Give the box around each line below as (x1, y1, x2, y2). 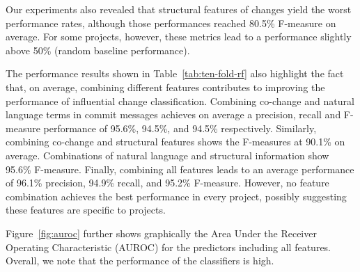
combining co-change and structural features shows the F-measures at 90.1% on (6, 134, 345, 149)
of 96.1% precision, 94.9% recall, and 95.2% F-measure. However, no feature (6, 175, 329, 190)
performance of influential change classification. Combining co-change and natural (6, 93, 354, 108)
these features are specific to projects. (6, 202, 166, 217)
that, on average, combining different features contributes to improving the (6, 79, 325, 94)
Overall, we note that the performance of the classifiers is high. (6, 253, 274, 268)
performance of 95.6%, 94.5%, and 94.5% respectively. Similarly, (43, 120, 317, 135)
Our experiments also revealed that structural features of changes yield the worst (6, 2, 352, 16)
